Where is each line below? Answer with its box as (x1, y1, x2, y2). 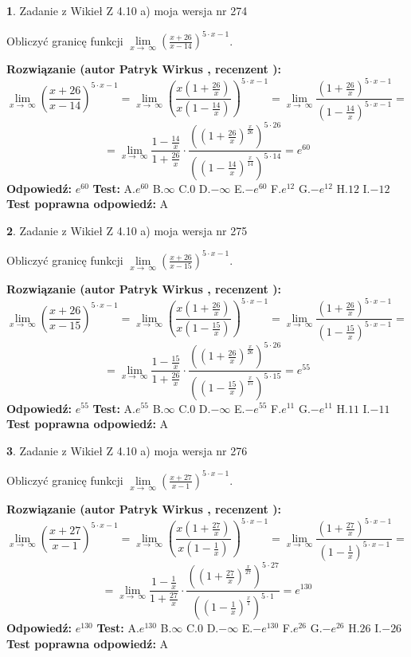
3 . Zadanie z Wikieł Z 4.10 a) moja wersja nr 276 (6, 442, 248, 458)
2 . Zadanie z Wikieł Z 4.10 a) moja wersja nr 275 (6, 222, 248, 238)
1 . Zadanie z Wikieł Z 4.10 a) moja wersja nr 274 (6, 2, 248, 18)
